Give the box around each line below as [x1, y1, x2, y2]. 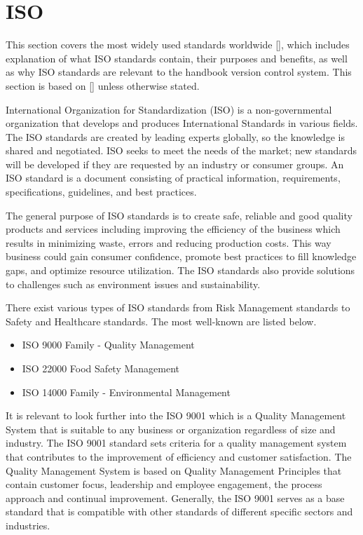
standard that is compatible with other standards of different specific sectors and [6, 504, 353, 519]
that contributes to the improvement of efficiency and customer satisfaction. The [6, 449, 352, 463]
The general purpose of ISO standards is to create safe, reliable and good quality [6, 208, 352, 222]
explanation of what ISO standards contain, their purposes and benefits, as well [6, 50, 348, 65]
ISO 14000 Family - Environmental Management [22, 384, 231, 399]
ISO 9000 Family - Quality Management [22, 337, 195, 352]
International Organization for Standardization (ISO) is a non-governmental [6, 102, 332, 116]
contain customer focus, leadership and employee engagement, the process [6, 477, 322, 492]
